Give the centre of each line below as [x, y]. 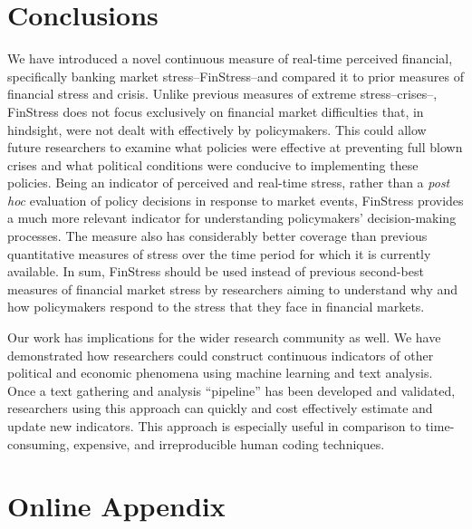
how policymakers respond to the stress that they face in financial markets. [216, 307]
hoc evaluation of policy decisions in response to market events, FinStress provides [236, 200]
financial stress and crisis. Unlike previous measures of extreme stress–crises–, [222, 94]
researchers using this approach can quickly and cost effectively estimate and [220, 408]
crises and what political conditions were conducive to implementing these [213, 164]
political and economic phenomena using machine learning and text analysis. [220, 373]
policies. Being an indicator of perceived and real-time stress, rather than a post [229, 183]
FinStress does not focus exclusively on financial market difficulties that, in [216, 111]
